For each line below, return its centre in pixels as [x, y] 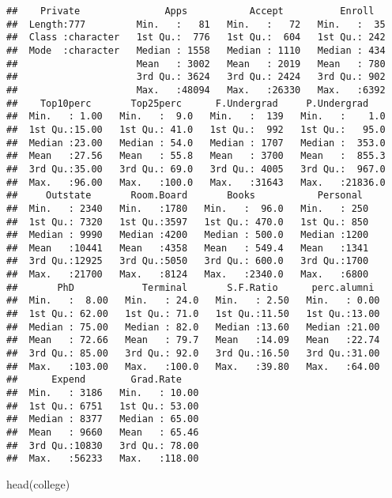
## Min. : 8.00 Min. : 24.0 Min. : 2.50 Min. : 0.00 [193, 301]
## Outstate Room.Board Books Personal [185, 196]
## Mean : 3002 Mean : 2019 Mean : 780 [196, 64]
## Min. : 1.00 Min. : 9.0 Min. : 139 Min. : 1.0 [196, 117]
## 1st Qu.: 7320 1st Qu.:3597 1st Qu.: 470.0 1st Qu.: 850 [188, 222]
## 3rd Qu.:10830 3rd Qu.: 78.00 [103, 445]
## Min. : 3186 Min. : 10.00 [103, 393]
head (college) [38, 483]
